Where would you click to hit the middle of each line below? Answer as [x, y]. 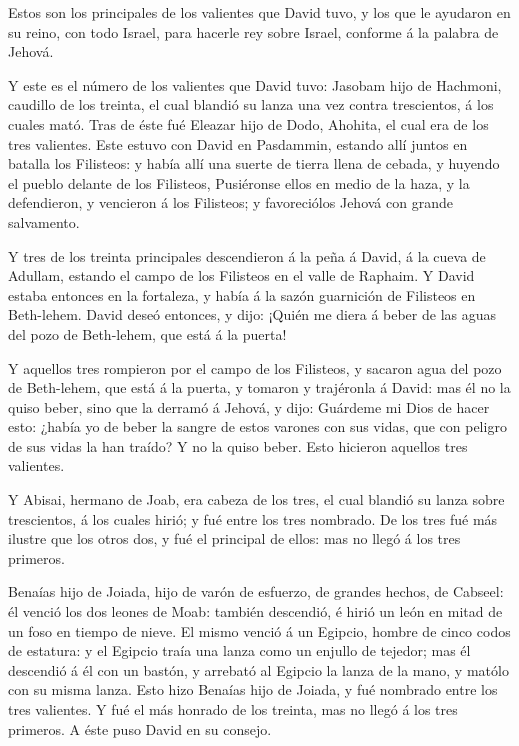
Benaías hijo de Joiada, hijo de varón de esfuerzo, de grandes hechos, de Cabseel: [256, 591]
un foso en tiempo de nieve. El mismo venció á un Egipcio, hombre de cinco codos [259, 630]
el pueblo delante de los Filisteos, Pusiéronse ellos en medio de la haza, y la [239, 182]
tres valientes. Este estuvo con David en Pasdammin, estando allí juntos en [238, 143]
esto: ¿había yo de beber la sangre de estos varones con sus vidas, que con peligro [257, 426]
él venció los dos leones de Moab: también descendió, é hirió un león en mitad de [255, 611]
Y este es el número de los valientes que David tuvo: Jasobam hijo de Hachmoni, [255, 84]
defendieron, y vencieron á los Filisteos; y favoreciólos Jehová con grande [230, 202]
